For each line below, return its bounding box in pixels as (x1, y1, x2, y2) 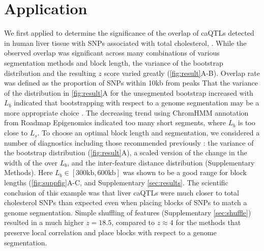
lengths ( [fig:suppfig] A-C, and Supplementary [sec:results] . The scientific (4, 177, 228, 188)
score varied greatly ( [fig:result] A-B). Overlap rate (104, 67, 260, 78)
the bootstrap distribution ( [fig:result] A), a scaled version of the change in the (4, 147, 247, 158)
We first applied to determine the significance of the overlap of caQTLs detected (4, 27, 254, 38)
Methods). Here (4, 167, 53, 178)
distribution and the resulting (4, 67, 96, 78)
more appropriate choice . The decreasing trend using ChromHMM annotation (4, 107, 249, 118)
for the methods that (175, 217, 241, 228)
